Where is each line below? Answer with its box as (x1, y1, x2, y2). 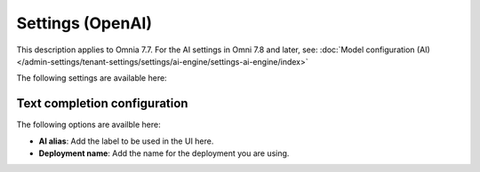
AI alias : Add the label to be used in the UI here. (38, 136, 214, 146)
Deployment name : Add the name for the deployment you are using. (38, 148, 290, 159)
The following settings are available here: (16, 73, 168, 83)
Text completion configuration (16, 96, 188, 111)
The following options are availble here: (16, 120, 161, 130)
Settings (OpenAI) (16, 13, 153, 33)
